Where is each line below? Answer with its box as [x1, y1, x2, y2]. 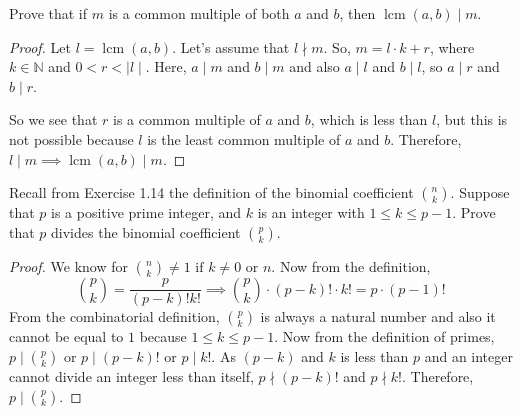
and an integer [424, 345, 513, 366]
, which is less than [310, 109, 428, 130]
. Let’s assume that [172, 36, 290, 57]
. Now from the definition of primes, [274, 326, 495, 347]
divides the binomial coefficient [51, 221, 241, 242]
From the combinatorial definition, [9, 306, 220, 327]
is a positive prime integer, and [51, 202, 242, 223]
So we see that [9, 109, 98, 130]
